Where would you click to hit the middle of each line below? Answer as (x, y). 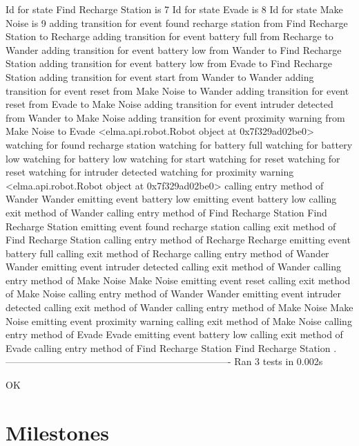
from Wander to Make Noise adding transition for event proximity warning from (175, 117)
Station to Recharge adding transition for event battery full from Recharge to (169, 36)
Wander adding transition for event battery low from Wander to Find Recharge (174, 49)
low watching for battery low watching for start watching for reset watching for (173, 158)
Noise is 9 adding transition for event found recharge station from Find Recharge (177, 22)
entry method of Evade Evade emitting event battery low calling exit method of (174, 334)
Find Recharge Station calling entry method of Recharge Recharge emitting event (178, 240)
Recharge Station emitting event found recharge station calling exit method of (171, 226)
